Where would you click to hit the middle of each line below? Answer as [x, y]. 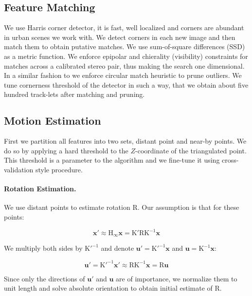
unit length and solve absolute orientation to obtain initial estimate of [108, 288]
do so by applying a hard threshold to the [66, 150]
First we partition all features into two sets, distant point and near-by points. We [125, 141]
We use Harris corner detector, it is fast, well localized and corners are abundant [124, 28]
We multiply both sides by [43, 248]
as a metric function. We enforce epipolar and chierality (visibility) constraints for [126, 56]
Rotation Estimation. [40, 189]
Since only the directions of [45, 278]
